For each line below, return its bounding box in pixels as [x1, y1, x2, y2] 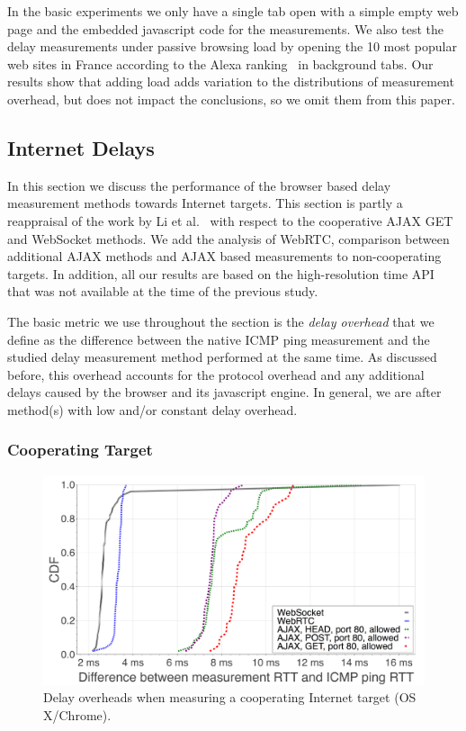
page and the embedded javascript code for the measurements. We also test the [7, 19, 444, 38]
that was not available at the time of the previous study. [7, 282, 318, 301]
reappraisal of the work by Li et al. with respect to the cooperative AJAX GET [7, 211, 453, 230]
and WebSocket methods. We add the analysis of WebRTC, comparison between [7, 229, 450, 248]
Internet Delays [7, 133, 155, 161]
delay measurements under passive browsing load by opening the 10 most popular [7, 37, 457, 56]
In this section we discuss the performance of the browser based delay [7, 176, 391, 194]
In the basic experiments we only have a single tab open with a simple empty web [7, 2, 459, 20]
